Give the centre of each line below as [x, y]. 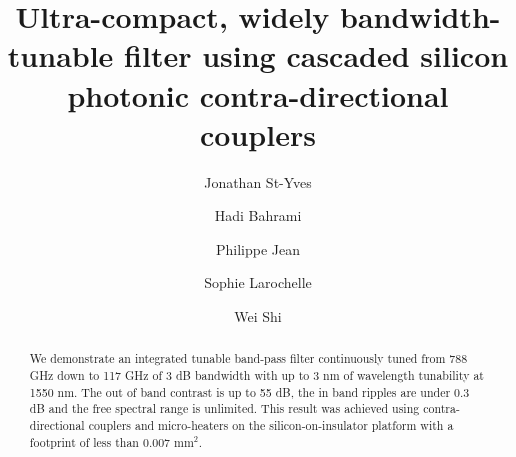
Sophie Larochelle [258, 282]
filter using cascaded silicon [316, 55]
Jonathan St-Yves [258, 181]
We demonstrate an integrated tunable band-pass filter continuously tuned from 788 [248, 358]
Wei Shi [258, 316]
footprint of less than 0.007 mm [111, 441]
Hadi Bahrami [258, 215]
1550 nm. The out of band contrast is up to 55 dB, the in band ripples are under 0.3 [249, 391]
